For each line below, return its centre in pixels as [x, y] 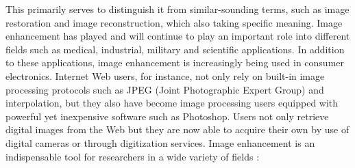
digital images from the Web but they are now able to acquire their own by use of [177, 129]
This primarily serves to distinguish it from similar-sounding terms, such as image [177, 9]
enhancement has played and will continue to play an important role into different [178, 36]
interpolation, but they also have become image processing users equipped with [172, 103]
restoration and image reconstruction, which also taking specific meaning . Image [174, 22]
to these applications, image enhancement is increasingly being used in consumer [175, 62]
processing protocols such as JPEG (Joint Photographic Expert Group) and [165, 89]
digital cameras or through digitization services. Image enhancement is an [160, 142]
